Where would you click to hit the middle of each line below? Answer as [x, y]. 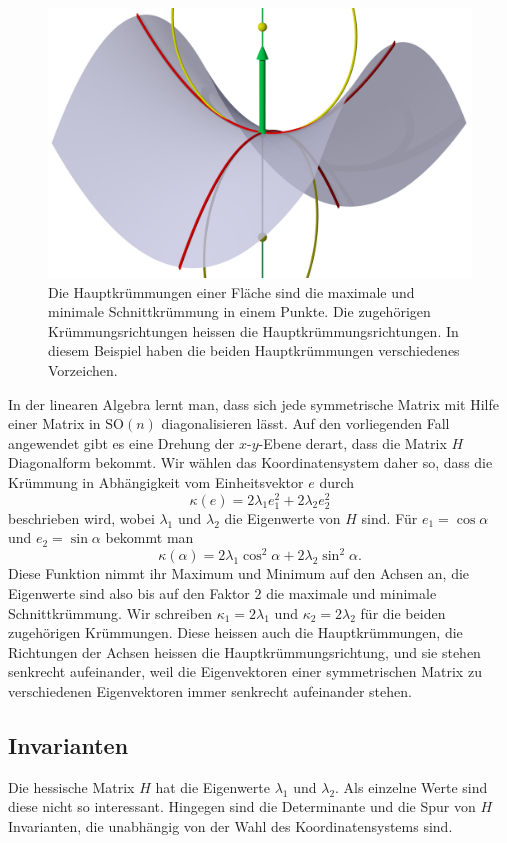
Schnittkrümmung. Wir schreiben [110, 612]
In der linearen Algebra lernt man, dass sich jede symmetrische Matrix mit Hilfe [253, 403]
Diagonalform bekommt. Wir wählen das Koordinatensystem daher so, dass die [250, 462]
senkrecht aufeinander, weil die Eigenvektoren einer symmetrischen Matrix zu [245, 671]
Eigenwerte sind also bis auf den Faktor [129, 593]
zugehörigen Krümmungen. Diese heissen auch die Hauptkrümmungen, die [235, 632]
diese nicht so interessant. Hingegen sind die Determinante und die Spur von [242, 806]
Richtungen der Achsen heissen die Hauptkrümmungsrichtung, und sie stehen [244, 651]
